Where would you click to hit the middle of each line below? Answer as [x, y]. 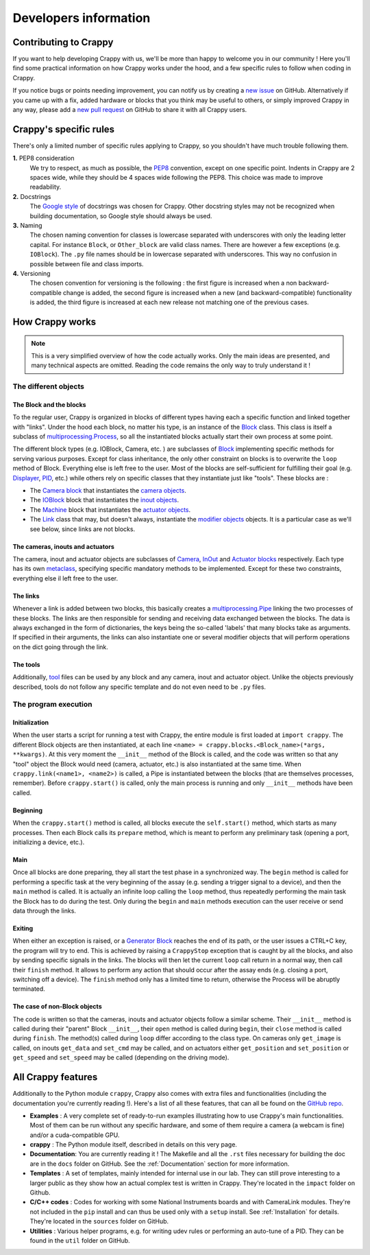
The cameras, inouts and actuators [63, 546]
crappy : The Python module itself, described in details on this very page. [134, 1145]
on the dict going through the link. [61, 647]
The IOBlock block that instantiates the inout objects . [104, 500]
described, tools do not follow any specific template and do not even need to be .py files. [139, 687]
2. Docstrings [32, 196]
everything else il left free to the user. [65, 578]
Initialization [31, 723]
